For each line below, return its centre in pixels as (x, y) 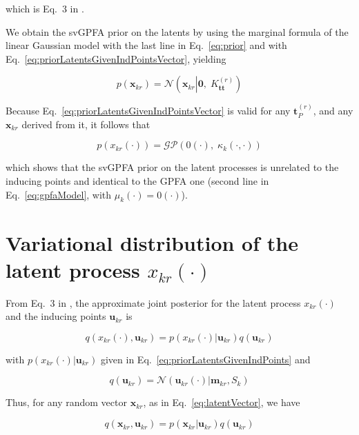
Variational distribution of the (152, 242)
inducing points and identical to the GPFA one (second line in (137, 180)
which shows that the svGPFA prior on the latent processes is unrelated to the (172, 167)
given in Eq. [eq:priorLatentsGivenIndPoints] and (205, 359)
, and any (333, 111)
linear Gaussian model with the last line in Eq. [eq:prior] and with (146, 45)
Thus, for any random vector (66, 402)
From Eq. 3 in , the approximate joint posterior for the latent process (153, 302)
